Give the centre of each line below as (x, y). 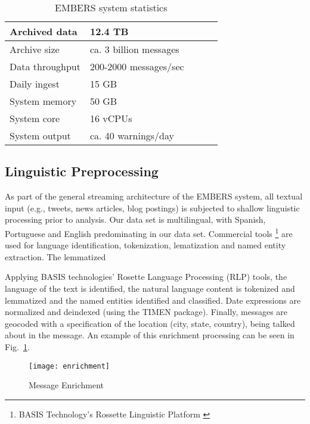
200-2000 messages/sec (137, 66)
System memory (43, 101)
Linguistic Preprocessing (82, 171)
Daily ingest (35, 84)
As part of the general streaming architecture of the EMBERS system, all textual (154, 196)
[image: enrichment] (69, 366)
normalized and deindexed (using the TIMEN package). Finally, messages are (146, 312)
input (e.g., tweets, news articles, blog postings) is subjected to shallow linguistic (152, 208)
